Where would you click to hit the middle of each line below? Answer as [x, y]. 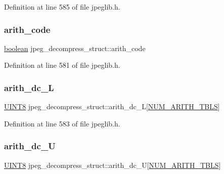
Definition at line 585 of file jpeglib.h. [62, 7]
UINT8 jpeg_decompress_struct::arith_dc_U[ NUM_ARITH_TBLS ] [113, 165]
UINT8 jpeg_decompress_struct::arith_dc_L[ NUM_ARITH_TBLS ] [112, 106]
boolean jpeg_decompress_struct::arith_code [75, 48]
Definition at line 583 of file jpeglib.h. [62, 123]
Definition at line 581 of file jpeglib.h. [62, 65]
